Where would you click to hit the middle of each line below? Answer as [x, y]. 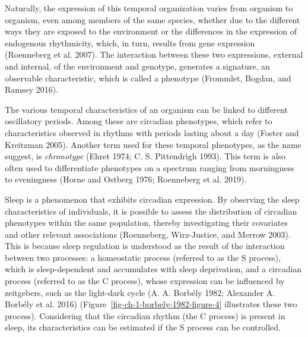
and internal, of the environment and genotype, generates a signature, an [137, 66]
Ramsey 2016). [32, 89]
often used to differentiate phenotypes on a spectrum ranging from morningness [150, 167]
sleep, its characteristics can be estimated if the [91, 327]
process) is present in [247, 315]
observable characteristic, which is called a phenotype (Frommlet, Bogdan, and [148, 78]
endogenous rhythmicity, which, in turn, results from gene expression [130, 42]
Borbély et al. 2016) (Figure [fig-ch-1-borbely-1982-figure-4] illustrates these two [151, 304]
